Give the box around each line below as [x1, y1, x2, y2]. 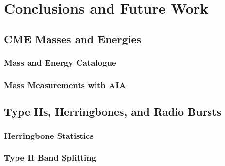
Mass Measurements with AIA [4, 78, 126, 91]
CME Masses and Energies [4, 31, 141, 46]
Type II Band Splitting [4, 151, 96, 164]
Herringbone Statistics [4, 129, 94, 141]
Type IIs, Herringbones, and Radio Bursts [4, 104, 222, 119]
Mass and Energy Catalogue [4, 57, 116, 69]
